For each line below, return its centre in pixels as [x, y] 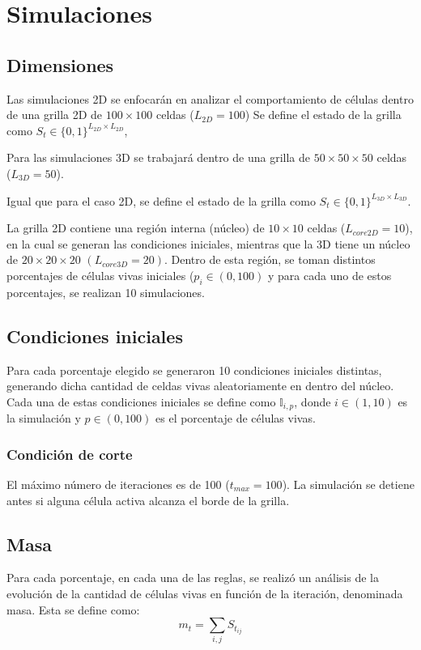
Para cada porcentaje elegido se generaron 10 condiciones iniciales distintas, [194, 370]
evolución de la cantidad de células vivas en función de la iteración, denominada [205, 593]
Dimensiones [60, 64]
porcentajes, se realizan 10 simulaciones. [106, 292]
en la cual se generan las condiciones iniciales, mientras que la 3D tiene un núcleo [208, 243]
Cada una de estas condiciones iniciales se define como [141, 401]
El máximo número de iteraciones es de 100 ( [118, 484]
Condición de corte [70, 454]
